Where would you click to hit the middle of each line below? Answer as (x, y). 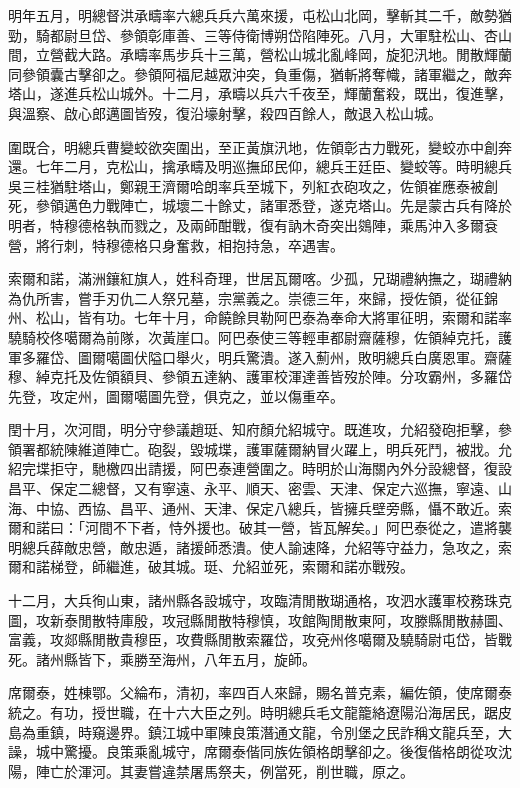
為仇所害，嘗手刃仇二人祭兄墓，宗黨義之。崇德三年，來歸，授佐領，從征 (246, 297)
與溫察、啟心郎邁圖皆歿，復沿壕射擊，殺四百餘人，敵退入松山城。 (225, 112)
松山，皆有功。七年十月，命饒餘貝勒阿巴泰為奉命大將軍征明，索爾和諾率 (273, 317)
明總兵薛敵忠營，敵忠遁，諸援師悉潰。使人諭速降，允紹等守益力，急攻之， (253, 546)
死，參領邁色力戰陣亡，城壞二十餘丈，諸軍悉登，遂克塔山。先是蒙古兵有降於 (260, 205)
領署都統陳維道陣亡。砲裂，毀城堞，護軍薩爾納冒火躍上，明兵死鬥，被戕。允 (260, 448)
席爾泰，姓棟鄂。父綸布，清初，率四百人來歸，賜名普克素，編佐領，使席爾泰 (260, 692)
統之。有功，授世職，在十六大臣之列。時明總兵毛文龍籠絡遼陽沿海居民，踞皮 (260, 712)
